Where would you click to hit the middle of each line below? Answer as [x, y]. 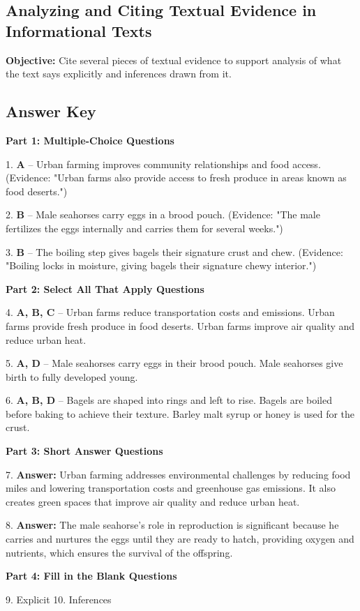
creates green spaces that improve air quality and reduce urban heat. [153, 501]
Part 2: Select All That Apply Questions [105, 288]
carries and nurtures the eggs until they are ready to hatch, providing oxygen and [180, 539]
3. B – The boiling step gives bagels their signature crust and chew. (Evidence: [174, 251]
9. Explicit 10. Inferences [59, 599]
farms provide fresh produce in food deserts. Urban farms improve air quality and [180, 325]
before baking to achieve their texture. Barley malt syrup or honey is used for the [180, 413]
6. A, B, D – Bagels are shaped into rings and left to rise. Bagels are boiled [169, 400]
